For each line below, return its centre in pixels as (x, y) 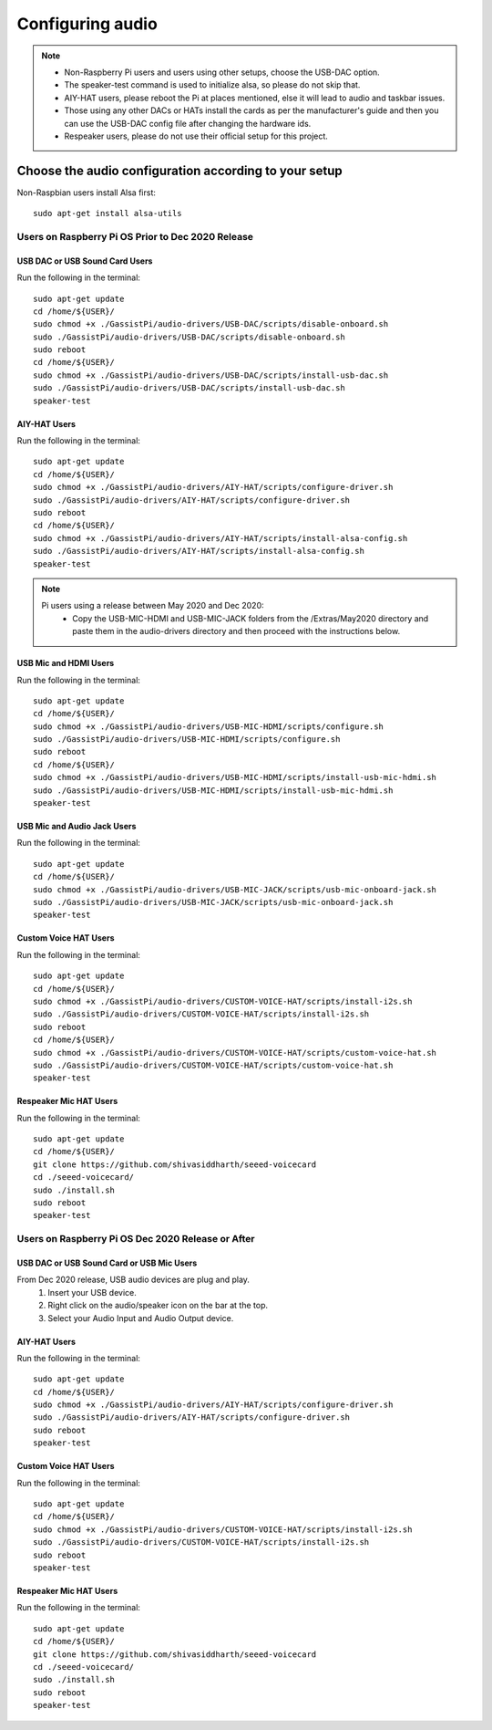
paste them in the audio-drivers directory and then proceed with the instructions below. (236, 631)
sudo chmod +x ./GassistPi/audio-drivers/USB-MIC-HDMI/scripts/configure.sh (209, 726)
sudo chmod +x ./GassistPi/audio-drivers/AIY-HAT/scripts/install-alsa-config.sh (220, 538)
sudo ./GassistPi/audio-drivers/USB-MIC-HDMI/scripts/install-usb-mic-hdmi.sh (213, 790)
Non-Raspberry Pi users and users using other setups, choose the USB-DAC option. (222, 72)
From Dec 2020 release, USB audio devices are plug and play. (133, 1280)
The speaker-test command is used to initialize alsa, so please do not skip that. (212, 85)
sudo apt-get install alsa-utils (108, 214)
